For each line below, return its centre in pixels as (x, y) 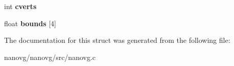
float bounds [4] (30, 23)
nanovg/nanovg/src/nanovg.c (50, 57)
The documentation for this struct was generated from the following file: (117, 40)
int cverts (20, 6)
